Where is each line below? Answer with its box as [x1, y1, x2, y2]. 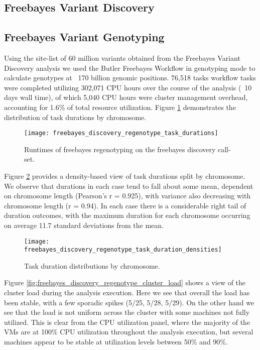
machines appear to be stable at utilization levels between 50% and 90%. [4, 336, 228, 347]
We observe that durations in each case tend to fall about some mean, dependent [4, 180, 253, 191]
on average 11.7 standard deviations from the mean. [4, 219, 164, 230]
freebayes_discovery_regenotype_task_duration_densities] [24, 246, 222, 254]
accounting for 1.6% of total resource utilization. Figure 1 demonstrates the [4, 101, 236, 112]
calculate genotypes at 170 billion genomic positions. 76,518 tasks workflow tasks [4, 72, 256, 83]
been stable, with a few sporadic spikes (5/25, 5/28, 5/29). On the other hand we [4, 297, 254, 307]
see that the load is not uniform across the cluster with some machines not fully [4, 307, 250, 317]
